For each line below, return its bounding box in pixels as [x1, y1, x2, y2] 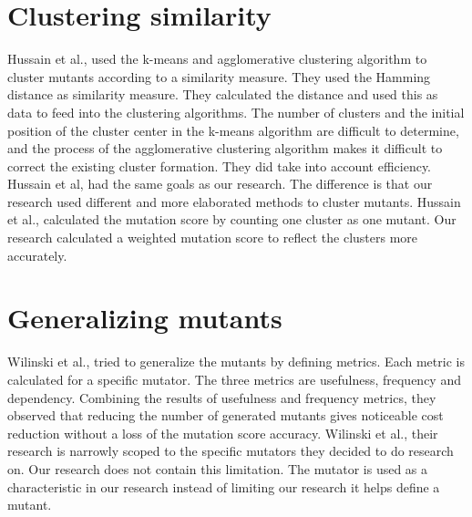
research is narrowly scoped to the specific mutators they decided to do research [7, 441, 454, 460]
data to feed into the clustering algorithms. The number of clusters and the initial [7, 102, 465, 121]
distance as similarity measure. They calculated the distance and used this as [7, 85, 438, 104]
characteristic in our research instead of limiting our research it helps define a [7, 477, 440, 496]
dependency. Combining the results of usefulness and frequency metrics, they [7, 388, 436, 407]
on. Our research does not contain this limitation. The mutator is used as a [7, 459, 428, 478]
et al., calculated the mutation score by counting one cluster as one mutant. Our [7, 210, 457, 229]
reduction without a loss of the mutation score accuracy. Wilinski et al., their [7, 423, 438, 442]
